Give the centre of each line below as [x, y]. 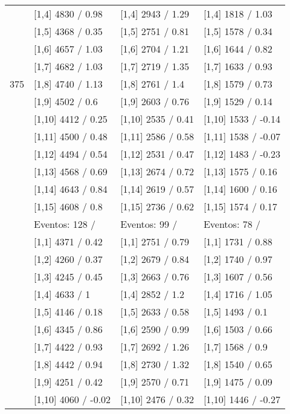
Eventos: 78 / [232, 224]
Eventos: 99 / [149, 224]
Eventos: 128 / [65, 224]
